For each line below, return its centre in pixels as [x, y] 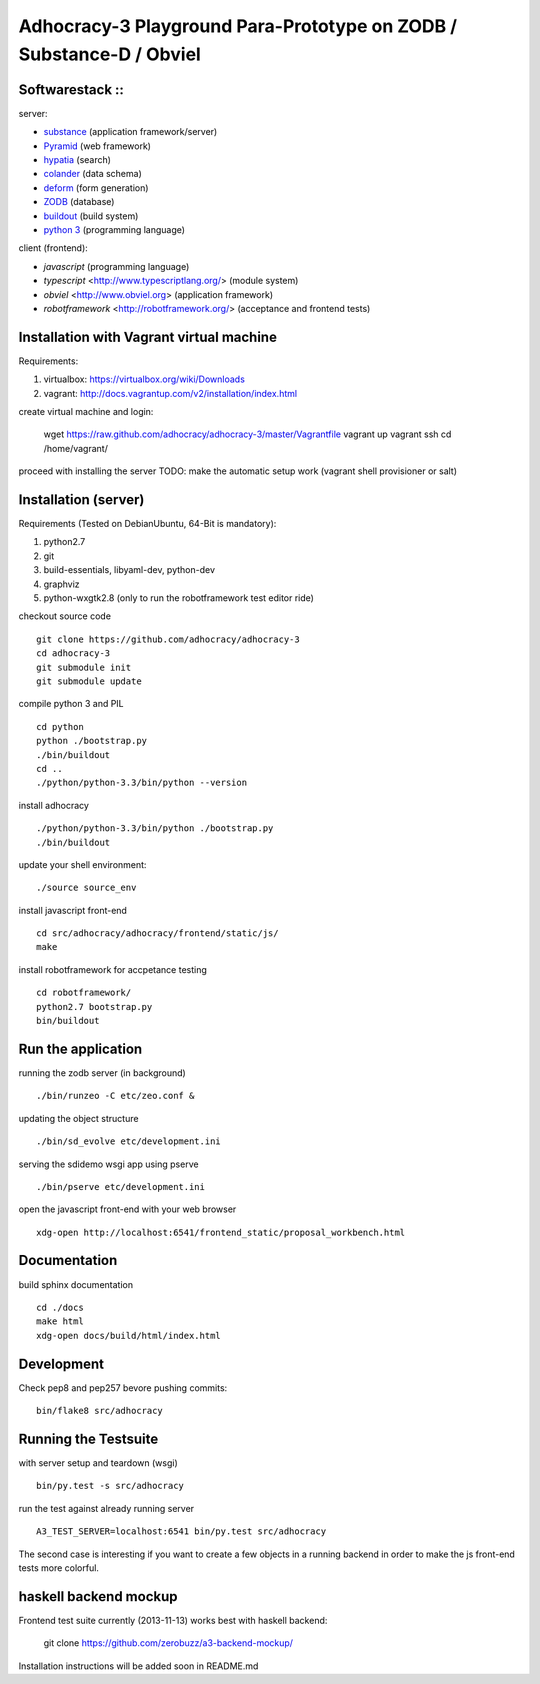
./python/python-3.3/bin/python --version [142, 783]
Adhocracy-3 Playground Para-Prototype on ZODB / [238, 26]
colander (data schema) [92, 174]
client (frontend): [53, 248]
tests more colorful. [59, 1567]
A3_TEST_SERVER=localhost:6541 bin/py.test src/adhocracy [181, 1531]
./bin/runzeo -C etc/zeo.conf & [115, 1096]
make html [60, 1321]
